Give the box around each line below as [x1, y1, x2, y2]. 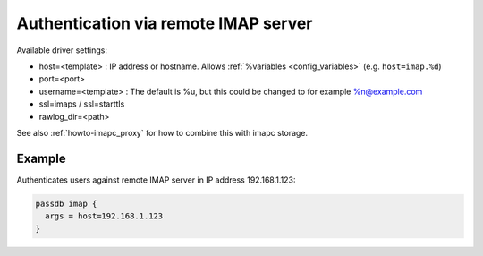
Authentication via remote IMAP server [16, 13, 313, 33]
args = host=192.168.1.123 [45, 211, 164, 221]
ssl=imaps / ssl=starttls [38, 98, 125, 109]
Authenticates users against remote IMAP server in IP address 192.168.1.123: [16, 175, 296, 185]
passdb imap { [35, 198, 97, 209]
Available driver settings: [16, 45, 107, 55]
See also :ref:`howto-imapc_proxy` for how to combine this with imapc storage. [16, 127, 309, 138]
